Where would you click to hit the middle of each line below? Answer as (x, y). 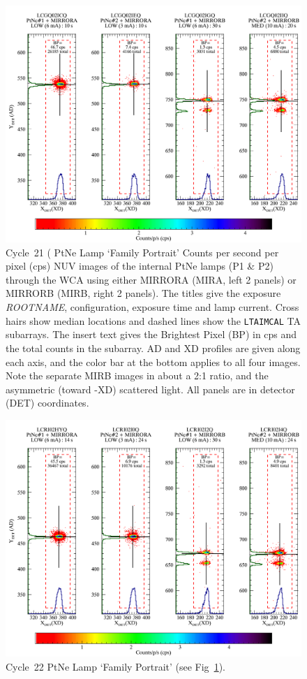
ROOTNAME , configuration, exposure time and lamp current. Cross (152, 307)
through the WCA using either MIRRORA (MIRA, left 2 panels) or (151, 279)
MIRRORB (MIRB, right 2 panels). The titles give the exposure (143, 293)
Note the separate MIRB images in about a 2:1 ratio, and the (137, 375)
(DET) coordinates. (47, 403)
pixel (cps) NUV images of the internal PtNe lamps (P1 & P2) (140, 266)
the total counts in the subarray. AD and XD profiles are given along (153, 348)
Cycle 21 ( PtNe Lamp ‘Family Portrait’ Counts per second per (142, 252)
